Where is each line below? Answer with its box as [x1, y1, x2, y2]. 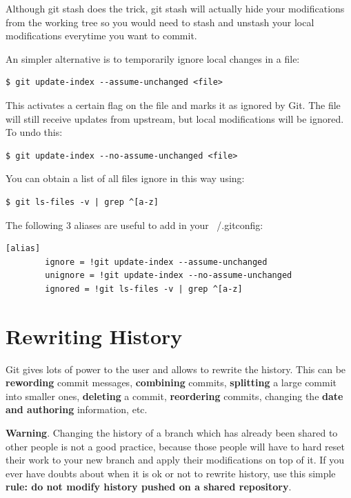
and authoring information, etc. [6, 402, 148, 417]
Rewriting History [6, 321, 183, 350]
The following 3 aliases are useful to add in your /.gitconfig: [6, 217, 263, 232]
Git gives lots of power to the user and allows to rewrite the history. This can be [6, 361, 346, 376]
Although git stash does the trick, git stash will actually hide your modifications [6, 1, 345, 15]
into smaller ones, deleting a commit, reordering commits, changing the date [6, 388, 343, 403]
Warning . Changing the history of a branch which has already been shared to [6, 426, 338, 439]
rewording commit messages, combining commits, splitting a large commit [6, 375, 337, 390]
